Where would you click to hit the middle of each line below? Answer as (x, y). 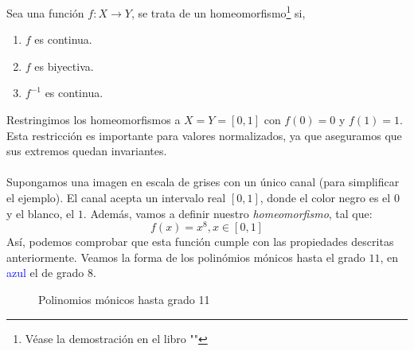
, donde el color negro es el (325, 197)
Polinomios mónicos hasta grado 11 (124, 300)
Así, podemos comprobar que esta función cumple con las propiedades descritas (200, 242)
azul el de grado (45, 273)
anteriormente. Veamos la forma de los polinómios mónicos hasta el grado (186, 257)
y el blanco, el (41, 213)
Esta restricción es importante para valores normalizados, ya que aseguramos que (204, 135)
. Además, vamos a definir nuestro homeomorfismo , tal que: (228, 213)
